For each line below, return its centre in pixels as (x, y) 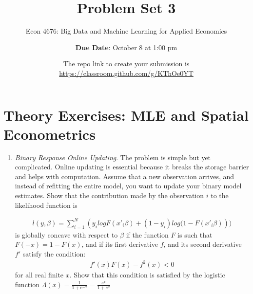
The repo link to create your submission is (126, 64)
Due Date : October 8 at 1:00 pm (126, 47)
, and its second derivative (203, 244)
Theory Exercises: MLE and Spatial (126, 115)
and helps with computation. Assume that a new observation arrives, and (125, 176)
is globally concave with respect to (66, 234)
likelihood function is (46, 205)
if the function (147, 234)
